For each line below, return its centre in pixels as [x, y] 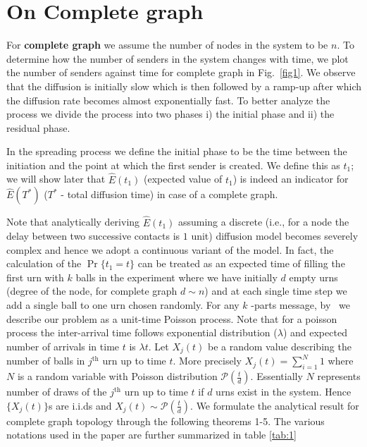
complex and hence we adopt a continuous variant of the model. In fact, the [170, 249]
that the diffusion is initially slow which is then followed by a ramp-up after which [184, 86]
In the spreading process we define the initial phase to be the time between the [177, 151]
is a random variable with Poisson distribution [117, 376]
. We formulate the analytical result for [275, 405]
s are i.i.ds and [80, 405]
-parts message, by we [300, 305]
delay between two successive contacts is [93, 236]
